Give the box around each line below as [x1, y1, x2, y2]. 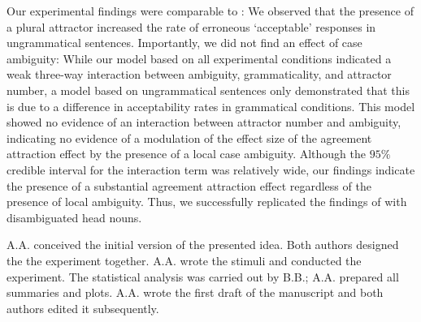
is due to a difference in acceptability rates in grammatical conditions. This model [7, 97, 415, 114]
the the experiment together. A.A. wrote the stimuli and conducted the [7, 251, 362, 268]
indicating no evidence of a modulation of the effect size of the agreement [7, 129, 372, 146]
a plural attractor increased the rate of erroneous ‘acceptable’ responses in [7, 18, 376, 35]
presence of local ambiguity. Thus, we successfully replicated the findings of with [7, 193, 407, 210]
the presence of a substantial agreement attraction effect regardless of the [7, 177, 371, 194]
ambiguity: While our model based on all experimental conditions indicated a [7, 49, 392, 67]
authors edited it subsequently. [7, 299, 159, 316]
